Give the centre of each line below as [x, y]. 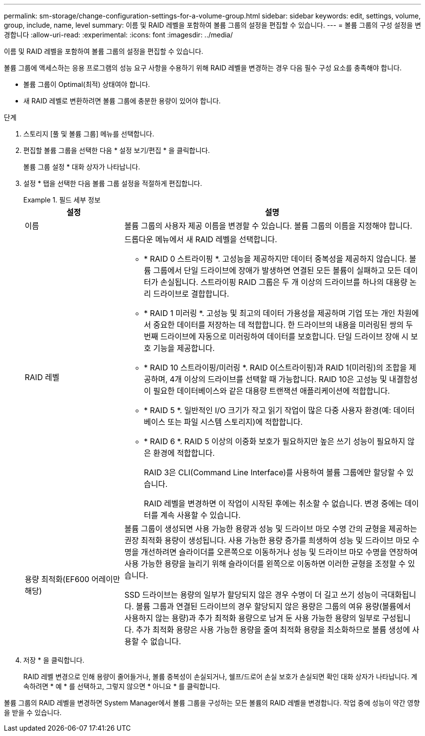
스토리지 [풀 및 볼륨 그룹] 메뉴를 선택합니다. [89, 134]
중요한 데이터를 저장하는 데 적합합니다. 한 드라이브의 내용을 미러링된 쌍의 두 [283, 325]
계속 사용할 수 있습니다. [200, 515]
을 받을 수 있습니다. [33, 712]
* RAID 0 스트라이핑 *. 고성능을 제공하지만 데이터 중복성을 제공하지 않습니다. [275, 259]
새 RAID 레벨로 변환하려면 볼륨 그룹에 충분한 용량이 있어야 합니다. [122, 101]
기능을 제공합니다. [184, 348]
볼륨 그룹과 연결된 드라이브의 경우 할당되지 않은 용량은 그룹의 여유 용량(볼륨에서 [273, 606]
